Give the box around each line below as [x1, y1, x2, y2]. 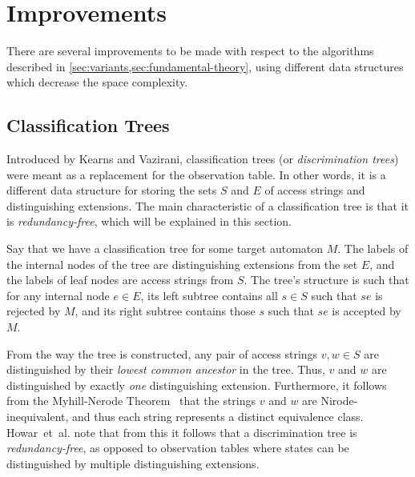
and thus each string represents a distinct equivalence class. [72, 408, 364, 425]
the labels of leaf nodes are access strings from [6, 271, 234, 288]
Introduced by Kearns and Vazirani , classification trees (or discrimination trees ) [6, 150, 399, 167]
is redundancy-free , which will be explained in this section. [6, 213, 292, 230]
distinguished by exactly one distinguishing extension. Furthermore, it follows [6, 376, 387, 393]
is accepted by [332, 303, 401, 319]
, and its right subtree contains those [75, 303, 256, 319]
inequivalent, [6, 408, 69, 425]
